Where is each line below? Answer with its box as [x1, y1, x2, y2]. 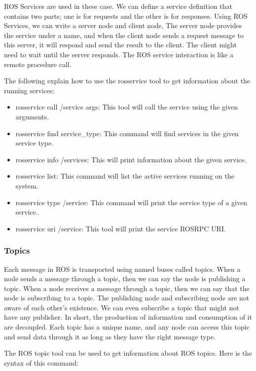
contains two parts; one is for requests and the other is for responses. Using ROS [4, 10, 248, 21]
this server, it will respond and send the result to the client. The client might [4, 39, 237, 50]
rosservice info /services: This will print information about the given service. [15, 154, 247, 164]
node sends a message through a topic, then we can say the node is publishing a [4, 273, 246, 284]
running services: [4, 85, 55, 95]
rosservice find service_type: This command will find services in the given [15, 128, 239, 138]
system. [15, 180, 38, 190]
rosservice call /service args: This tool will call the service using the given [15, 102, 238, 112]
